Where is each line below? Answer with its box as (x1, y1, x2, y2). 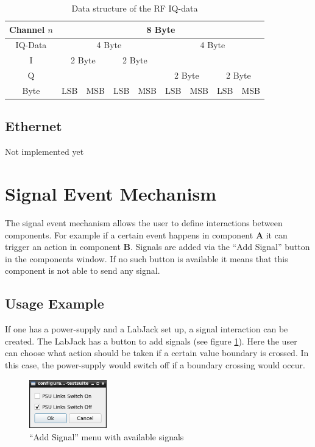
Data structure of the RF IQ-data (71, 2, 198, 14)
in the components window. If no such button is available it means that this (5, 252, 288, 265)
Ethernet (5, 116, 62, 135)
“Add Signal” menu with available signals (29, 430, 184, 443)
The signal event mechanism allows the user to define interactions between (5, 216, 283, 229)
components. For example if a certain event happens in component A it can (5, 228, 288, 241)
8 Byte (146, 23, 175, 35)
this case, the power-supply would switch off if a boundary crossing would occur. (5, 358, 305, 371)
